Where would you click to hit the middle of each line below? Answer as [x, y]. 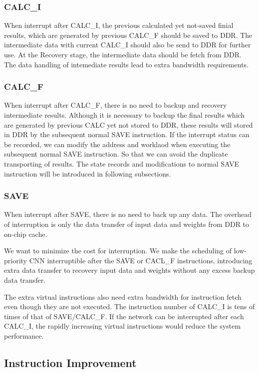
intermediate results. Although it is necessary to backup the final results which [125, 115]
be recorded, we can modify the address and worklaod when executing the [117, 144]
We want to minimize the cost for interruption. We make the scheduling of [118, 251]
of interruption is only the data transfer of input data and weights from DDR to [127, 224]
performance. [24, 335]
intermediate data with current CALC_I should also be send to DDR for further [128, 45]
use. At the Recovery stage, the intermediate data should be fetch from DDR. [123, 54]
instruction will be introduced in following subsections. [88, 173]
